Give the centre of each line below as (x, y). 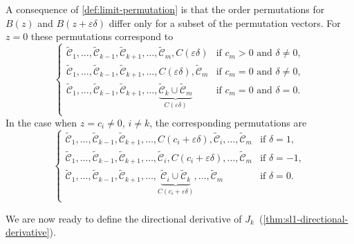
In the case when (41, 122)
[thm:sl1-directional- (306, 218)
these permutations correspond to (102, 36)
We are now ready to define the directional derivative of (124, 218)
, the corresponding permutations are (228, 122)
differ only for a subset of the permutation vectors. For (225, 22)
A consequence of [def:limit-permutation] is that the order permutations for (165, 9)
